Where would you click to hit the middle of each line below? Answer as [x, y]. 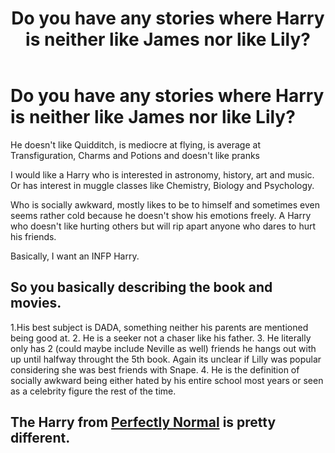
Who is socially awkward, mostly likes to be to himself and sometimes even [165, 204]
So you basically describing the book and [141, 287]
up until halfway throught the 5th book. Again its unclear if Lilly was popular [166, 359]
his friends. [33, 236]
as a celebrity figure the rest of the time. [93, 391]
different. [40, 438]
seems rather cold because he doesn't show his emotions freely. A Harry [161, 215]
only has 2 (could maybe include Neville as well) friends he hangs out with [163, 348]
